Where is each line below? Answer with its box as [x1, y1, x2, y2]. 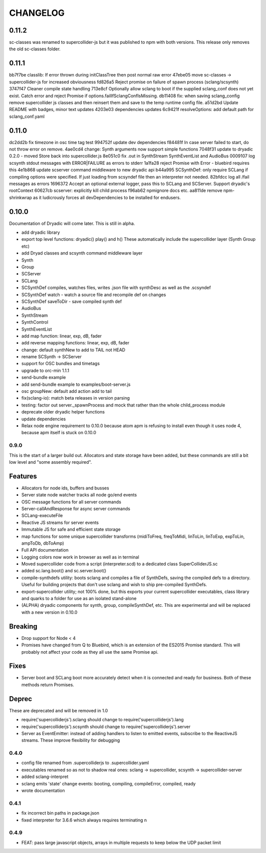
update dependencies [21, 416, 66, 422]
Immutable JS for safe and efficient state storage [21, 526, 121, 532]
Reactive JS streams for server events [21, 519, 99, 525]
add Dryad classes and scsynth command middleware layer [21, 250, 143, 256]
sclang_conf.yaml [9, 113, 45, 119]
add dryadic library [21, 229, 60, 235]
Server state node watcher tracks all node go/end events [21, 492, 137, 498]
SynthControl [21, 319, 49, 325]
